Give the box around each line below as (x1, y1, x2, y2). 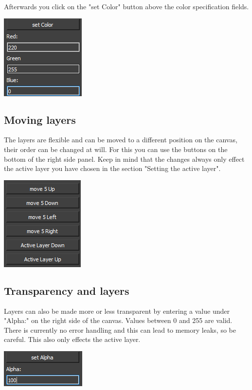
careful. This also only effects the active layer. (4, 334, 141, 344)
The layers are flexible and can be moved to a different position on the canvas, (4, 135, 237, 145)
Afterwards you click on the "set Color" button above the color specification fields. (4, 1, 249, 11)
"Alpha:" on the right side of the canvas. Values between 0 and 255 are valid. (4, 315, 233, 325)
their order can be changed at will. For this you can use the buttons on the (4, 144, 228, 154)
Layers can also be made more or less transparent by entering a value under (4, 305, 230, 316)
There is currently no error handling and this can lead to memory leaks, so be (4, 324, 236, 335)
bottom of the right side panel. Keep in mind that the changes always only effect (4, 153, 245, 164)
